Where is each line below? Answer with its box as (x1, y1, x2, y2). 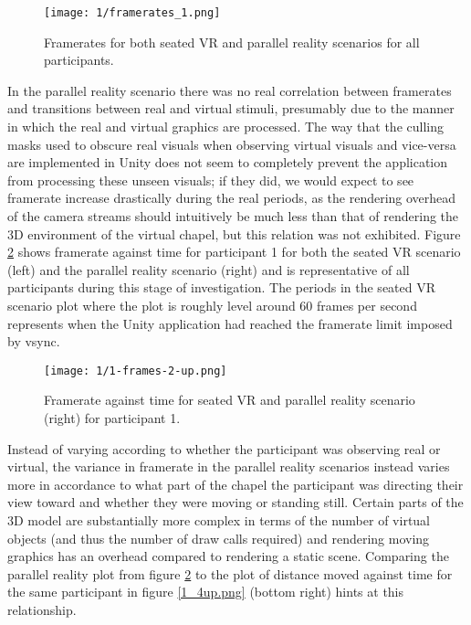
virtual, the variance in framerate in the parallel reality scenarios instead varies (7, 457, 450, 476)
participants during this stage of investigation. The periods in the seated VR (7, 278, 436, 297)
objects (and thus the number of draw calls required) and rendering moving (7, 528, 430, 547)
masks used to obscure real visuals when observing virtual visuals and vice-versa (7, 134, 456, 154)
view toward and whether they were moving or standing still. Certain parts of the (7, 493, 464, 512)
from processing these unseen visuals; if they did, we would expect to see (7, 170, 414, 189)
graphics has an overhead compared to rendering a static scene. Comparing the (7, 546, 449, 566)
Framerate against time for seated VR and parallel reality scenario (44, 390, 415, 409)
